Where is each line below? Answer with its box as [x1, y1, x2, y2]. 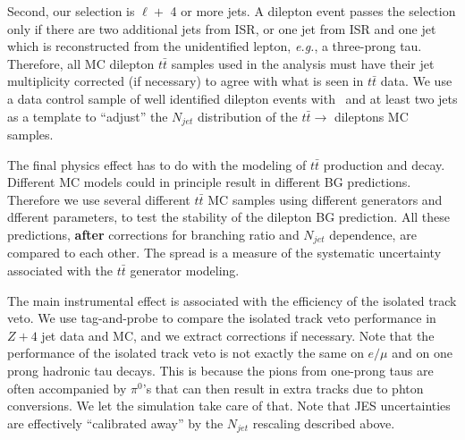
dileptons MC [334, 106, 409, 125]
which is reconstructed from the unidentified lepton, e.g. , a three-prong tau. [7, 37, 422, 55]
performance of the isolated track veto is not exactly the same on [7, 343, 364, 362]
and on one [392, 343, 452, 362]
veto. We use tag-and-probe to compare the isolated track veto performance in [7, 309, 436, 327]
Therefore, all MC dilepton [7, 54, 155, 72]
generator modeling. [130, 261, 240, 280]
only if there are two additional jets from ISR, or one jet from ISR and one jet [7, 19, 436, 38]
